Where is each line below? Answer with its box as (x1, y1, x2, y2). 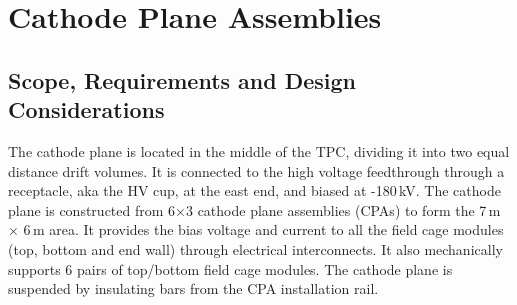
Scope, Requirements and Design (8, 64, 357, 95)
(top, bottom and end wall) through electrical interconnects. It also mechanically (8, 238, 503, 259)
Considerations (8, 94, 165, 125)
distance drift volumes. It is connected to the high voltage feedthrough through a (8, 160, 505, 181)
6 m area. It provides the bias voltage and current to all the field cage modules (23, 219, 504, 240)
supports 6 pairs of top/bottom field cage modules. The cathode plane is (8, 258, 453, 279)
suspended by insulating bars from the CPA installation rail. (8, 278, 379, 299)
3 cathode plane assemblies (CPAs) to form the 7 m (185, 199, 501, 220)
